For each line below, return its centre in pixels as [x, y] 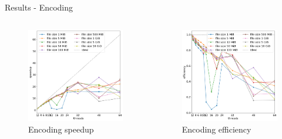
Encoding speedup [61, 129]
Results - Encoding [39, 7]
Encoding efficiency [216, 129]
